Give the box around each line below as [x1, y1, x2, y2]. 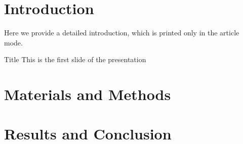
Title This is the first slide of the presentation [4, 54, 146, 65]
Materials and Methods [4, 84, 171, 105]
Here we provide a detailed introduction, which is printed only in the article [4, 27, 239, 38]
